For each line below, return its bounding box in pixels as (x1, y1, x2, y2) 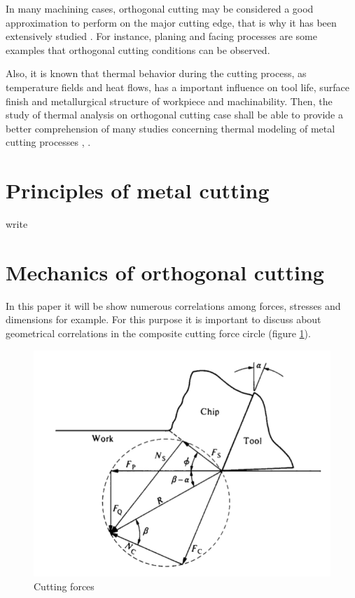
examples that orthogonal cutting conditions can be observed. (6, 42, 270, 57)
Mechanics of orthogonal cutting (6, 257, 324, 286)
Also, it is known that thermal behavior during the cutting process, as (6, 66, 307, 81)
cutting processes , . (6, 135, 91, 149)
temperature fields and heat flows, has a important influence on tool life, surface (6, 79, 349, 94)
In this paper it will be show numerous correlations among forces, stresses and (6, 298, 341, 313)
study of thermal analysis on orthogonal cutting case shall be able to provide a (6, 107, 343, 122)
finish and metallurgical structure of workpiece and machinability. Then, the (6, 93, 333, 108)
